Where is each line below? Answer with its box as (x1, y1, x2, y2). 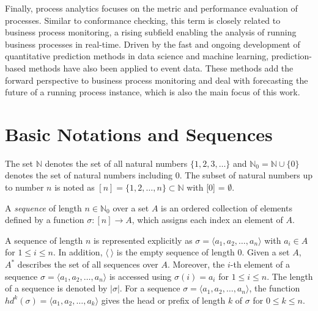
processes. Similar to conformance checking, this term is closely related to (5, 13, 281, 26)
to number (5, 181, 44, 194)
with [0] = (187, 181, 225, 194)
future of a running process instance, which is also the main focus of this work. (5, 86, 300, 98)
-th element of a (230, 258, 290, 271)
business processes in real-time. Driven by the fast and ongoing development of (5, 37, 300, 50)
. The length (267, 269, 313, 282)
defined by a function (5, 213, 84, 226)
